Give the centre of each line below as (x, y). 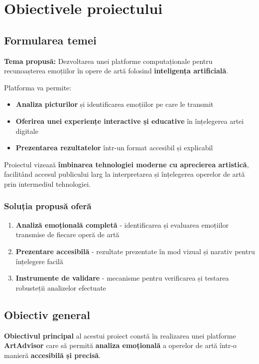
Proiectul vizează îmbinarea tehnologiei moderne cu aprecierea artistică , (127, 164)
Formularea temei (50, 40)
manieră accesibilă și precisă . (52, 355)
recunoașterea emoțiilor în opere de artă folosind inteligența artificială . (116, 71)
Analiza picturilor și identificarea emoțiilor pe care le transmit (115, 104)
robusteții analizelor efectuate (61, 287)
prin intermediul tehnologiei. (47, 183)
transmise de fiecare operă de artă (67, 234)
